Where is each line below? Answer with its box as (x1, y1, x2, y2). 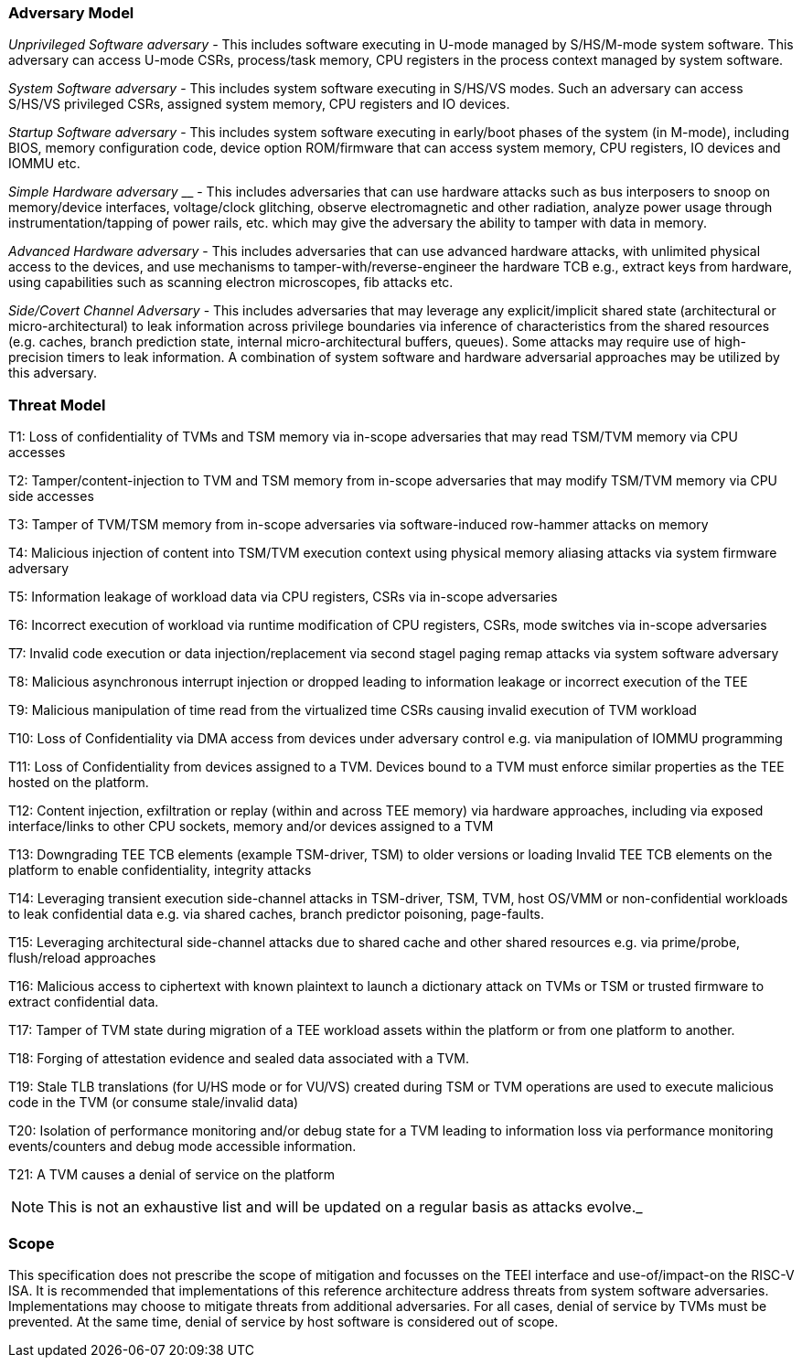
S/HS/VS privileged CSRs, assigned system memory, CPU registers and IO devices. (8, 96, 510, 112)
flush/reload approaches (8, 950, 156, 966)
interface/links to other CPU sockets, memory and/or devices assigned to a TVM (8, 818, 494, 835)
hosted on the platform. (8, 774, 149, 791)
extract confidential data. (8, 994, 159, 1010)
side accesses (8, 488, 94, 505)
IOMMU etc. (8, 155, 80, 172)
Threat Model (8, 395, 106, 414)
